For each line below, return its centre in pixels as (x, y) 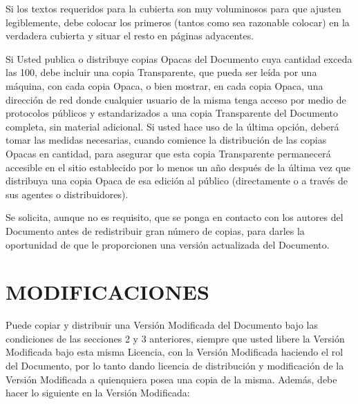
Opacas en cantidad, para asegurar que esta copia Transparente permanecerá (168, 153)
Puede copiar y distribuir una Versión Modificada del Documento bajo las (162, 325)
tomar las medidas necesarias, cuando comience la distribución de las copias (166, 140)
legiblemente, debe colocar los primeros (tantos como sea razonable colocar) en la (178, 22)
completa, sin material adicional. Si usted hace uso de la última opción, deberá (172, 126)
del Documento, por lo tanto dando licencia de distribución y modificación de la (175, 365)
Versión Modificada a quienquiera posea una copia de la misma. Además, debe (171, 379)
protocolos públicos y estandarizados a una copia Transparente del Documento (172, 113)
